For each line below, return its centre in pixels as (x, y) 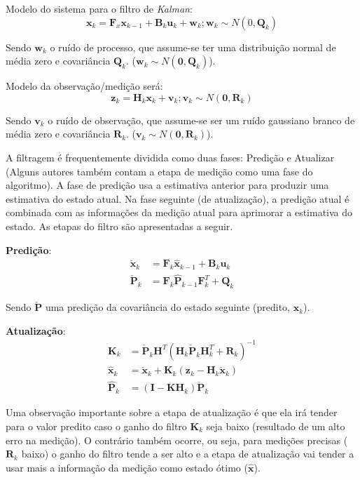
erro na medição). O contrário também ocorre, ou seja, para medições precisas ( (177, 440)
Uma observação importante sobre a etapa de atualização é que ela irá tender (172, 412)
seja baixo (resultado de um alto (276, 426)
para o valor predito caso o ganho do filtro (96, 426)
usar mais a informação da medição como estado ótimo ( (127, 467)
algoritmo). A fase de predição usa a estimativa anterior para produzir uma (167, 185)
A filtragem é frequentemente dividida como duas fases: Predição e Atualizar (170, 157)
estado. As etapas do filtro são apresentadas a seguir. (119, 226)
